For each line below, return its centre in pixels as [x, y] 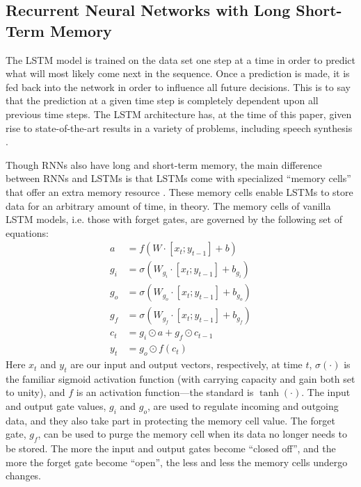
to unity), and [35, 392]
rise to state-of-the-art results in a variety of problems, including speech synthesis [179, 127]
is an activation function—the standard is [165, 392]
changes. [24, 476]
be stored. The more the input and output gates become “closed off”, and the [171, 448]
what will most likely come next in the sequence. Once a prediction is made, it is [178, 73]
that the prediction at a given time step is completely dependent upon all [162, 100]
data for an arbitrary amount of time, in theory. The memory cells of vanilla [168, 205]
